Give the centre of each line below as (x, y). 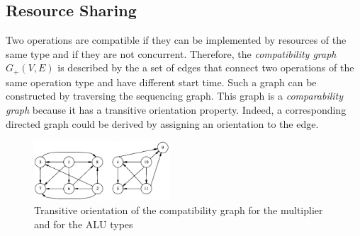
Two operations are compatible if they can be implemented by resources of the (176, 40)
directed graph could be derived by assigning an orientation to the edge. (162, 123)
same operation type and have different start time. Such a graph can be (161, 82)
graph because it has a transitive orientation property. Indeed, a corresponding (176, 110)
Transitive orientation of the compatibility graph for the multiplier (179, 210)
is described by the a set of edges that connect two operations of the (206, 67)
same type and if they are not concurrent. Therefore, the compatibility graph (171, 53)
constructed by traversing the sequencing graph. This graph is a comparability (175, 96)
